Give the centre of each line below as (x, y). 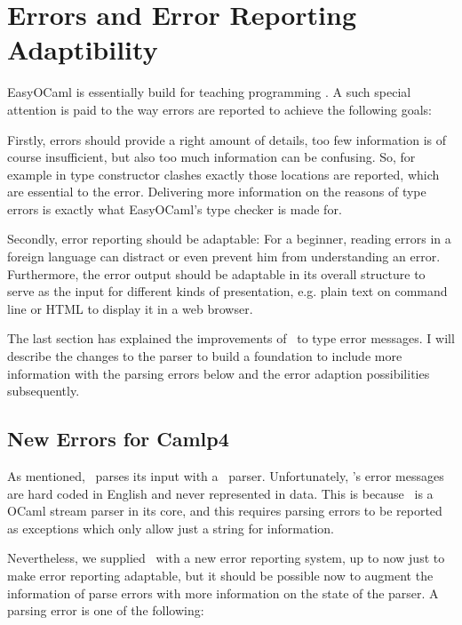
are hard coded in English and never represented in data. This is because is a (220, 493)
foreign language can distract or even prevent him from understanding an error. (224, 256)
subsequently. (44, 391)
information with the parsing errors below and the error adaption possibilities (219, 373)
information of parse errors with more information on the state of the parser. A (223, 593)
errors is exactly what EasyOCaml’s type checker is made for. (175, 208)
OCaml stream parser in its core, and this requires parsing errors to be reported (225, 511)
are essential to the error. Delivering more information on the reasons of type (217, 192)
